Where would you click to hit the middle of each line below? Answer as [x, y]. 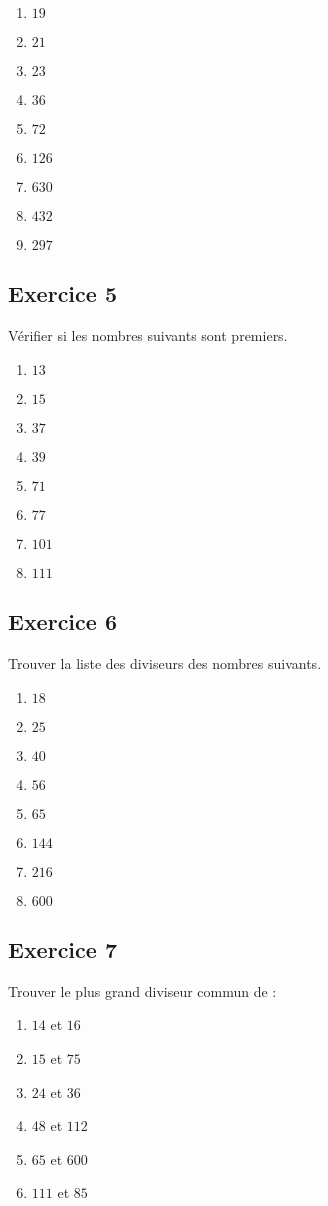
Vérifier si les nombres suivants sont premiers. [148, 335]
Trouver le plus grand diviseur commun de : [142, 990]
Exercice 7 [62, 948]
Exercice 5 [62, 293]
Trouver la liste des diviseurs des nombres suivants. [165, 663]
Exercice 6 [62, 621]
